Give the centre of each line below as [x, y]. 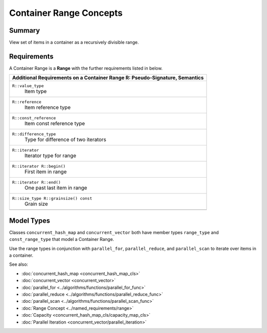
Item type [36, 92]
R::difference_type [34, 134]
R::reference [27, 102]
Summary [24, 30]
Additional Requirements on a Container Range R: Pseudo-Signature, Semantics [108, 78]
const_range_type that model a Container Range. [62, 239]
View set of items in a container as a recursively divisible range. [74, 43]
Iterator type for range [50, 156]
